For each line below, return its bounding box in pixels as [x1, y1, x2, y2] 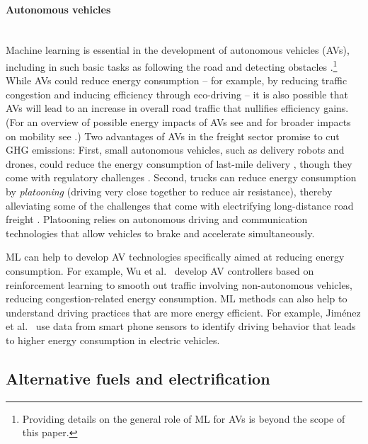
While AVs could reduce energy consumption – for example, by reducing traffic [6, 73, 347, 88]
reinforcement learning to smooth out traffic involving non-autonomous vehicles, [6, 277, 353, 292]
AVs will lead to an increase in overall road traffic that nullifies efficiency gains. [6, 101, 349, 115]
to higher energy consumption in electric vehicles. [6, 332, 220, 347]
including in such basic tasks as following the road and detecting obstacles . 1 [6, 57, 338, 74]
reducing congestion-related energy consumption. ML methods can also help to [6, 291, 347, 306]
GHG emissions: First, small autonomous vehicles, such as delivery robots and [6, 142, 345, 157]
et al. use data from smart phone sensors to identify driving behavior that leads [6, 319, 356, 334]
